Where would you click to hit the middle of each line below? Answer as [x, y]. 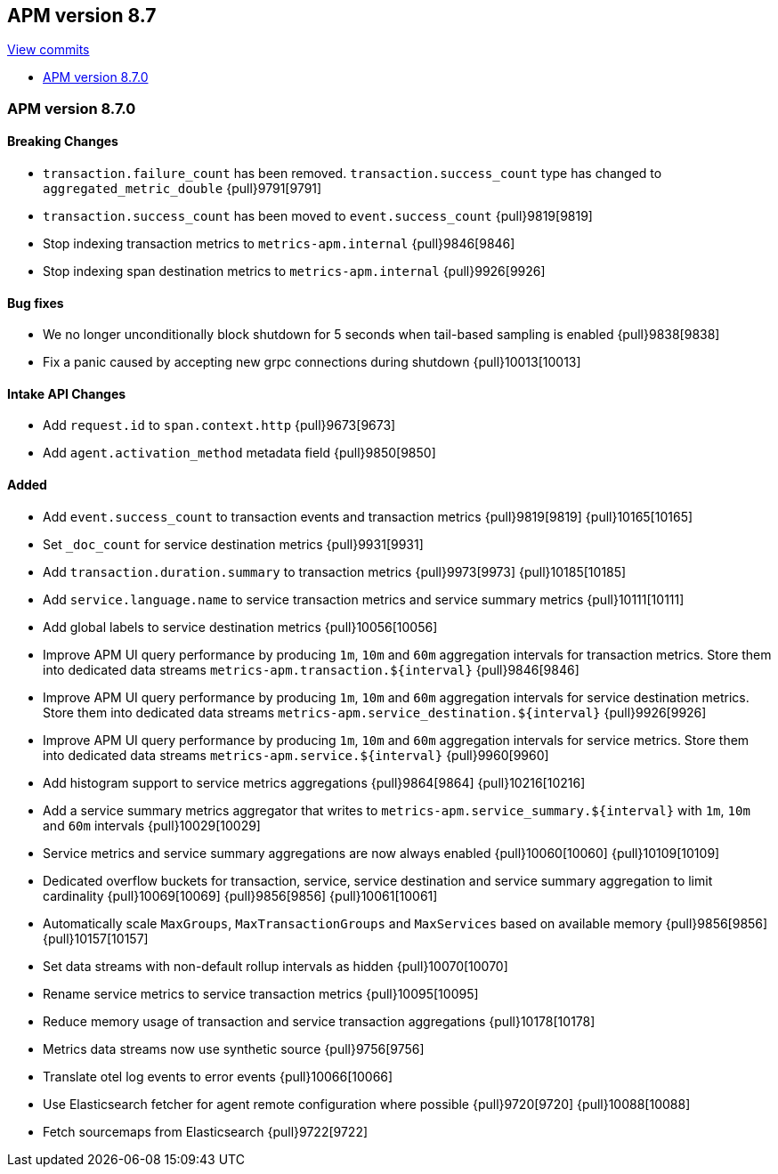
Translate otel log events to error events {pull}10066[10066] [218, 1076]
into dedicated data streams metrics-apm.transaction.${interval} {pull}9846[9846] [311, 669]
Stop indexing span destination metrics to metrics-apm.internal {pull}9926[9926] [294, 271]
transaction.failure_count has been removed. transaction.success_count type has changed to [353, 174]
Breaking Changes [63, 142]
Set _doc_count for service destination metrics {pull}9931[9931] [233, 544]
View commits [49, 50]
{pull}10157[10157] [96, 938]
